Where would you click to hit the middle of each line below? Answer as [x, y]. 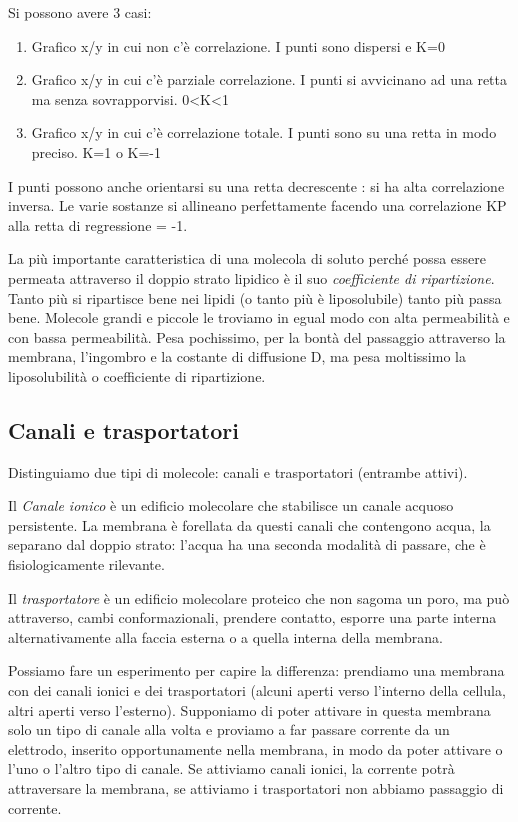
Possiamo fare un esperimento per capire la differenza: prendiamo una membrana [256, 670]
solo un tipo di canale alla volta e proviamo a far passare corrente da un [229, 729]
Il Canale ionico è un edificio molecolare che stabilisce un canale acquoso [231, 505]
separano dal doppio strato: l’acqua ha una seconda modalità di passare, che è [247, 544]
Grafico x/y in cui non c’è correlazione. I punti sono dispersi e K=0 [238, 45]
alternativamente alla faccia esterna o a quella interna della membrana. [225, 636]
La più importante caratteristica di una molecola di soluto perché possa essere [247, 258]
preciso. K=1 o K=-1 [96, 151]
